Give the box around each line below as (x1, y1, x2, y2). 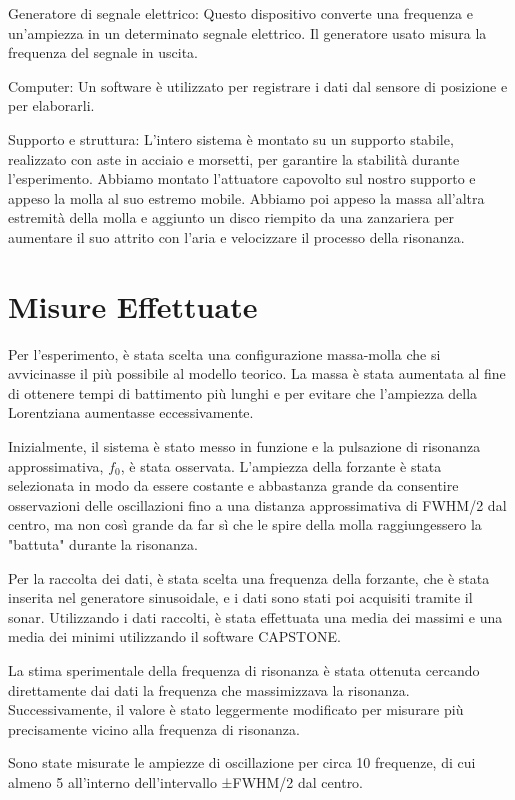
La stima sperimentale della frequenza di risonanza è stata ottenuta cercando (8, 659, 480, 680)
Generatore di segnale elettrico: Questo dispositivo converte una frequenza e (8, 3, 473, 23)
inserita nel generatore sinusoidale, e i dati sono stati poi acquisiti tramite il (8, 587, 473, 608)
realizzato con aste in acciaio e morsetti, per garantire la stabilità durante (8, 148, 460, 169)
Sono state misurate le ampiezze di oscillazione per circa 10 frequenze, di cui (8, 752, 476, 773)
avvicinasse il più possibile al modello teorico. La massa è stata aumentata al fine (8, 363, 506, 384)
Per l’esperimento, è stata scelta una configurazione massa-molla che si (8, 343, 441, 364)
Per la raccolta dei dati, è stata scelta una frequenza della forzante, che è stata (8, 567, 490, 588)
